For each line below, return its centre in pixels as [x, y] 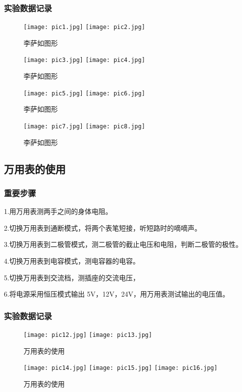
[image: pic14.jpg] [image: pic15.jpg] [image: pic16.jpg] [121, 368]
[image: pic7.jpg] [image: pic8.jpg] [85, 126]
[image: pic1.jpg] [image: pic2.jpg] [85, 27]
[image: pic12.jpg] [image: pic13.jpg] [88, 335]
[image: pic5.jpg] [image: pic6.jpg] [85, 93]
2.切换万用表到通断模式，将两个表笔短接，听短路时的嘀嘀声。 [103, 227]
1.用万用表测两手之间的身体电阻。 [58, 211]
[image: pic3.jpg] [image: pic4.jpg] [85, 60]
